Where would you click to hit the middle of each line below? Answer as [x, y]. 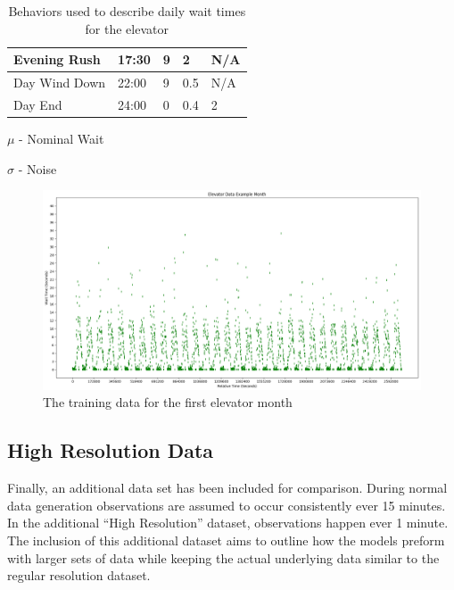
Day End [38, 104]
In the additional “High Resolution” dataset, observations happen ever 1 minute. [228, 523]
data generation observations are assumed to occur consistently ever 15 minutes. [227, 505]
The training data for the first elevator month [168, 402]
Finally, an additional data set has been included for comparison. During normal [227, 488]
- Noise [37, 168]
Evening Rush [57, 59]
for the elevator [127, 28]
